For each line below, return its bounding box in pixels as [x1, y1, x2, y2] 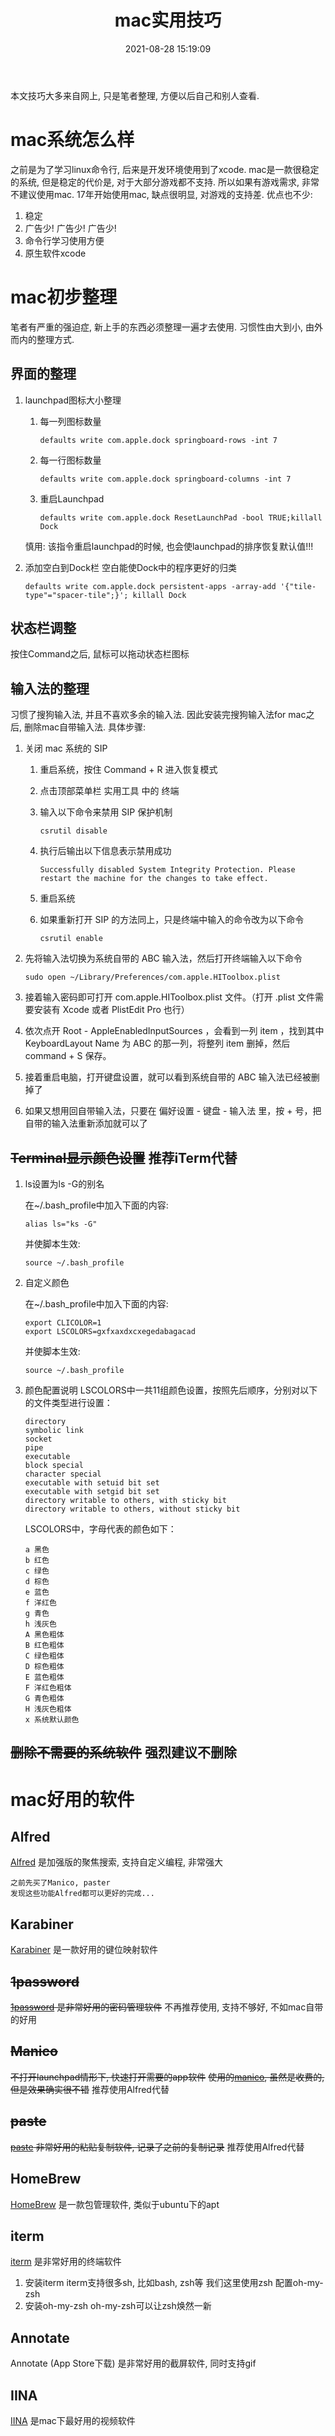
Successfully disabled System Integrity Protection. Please [39, 865, 296, 875]
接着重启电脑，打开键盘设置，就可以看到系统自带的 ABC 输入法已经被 [24, 1071, 312, 1083]
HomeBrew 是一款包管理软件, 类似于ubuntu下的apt [10, 2198, 220, 2210]
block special [24, 1461, 84, 1471]
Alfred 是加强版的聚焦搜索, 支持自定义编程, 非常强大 [10, 1856, 223, 1868]
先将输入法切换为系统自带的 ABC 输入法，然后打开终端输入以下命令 [24, 952, 303, 965]
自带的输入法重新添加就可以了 [24, 1117, 148, 1130]
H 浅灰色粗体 [24, 1704, 72, 1715]
